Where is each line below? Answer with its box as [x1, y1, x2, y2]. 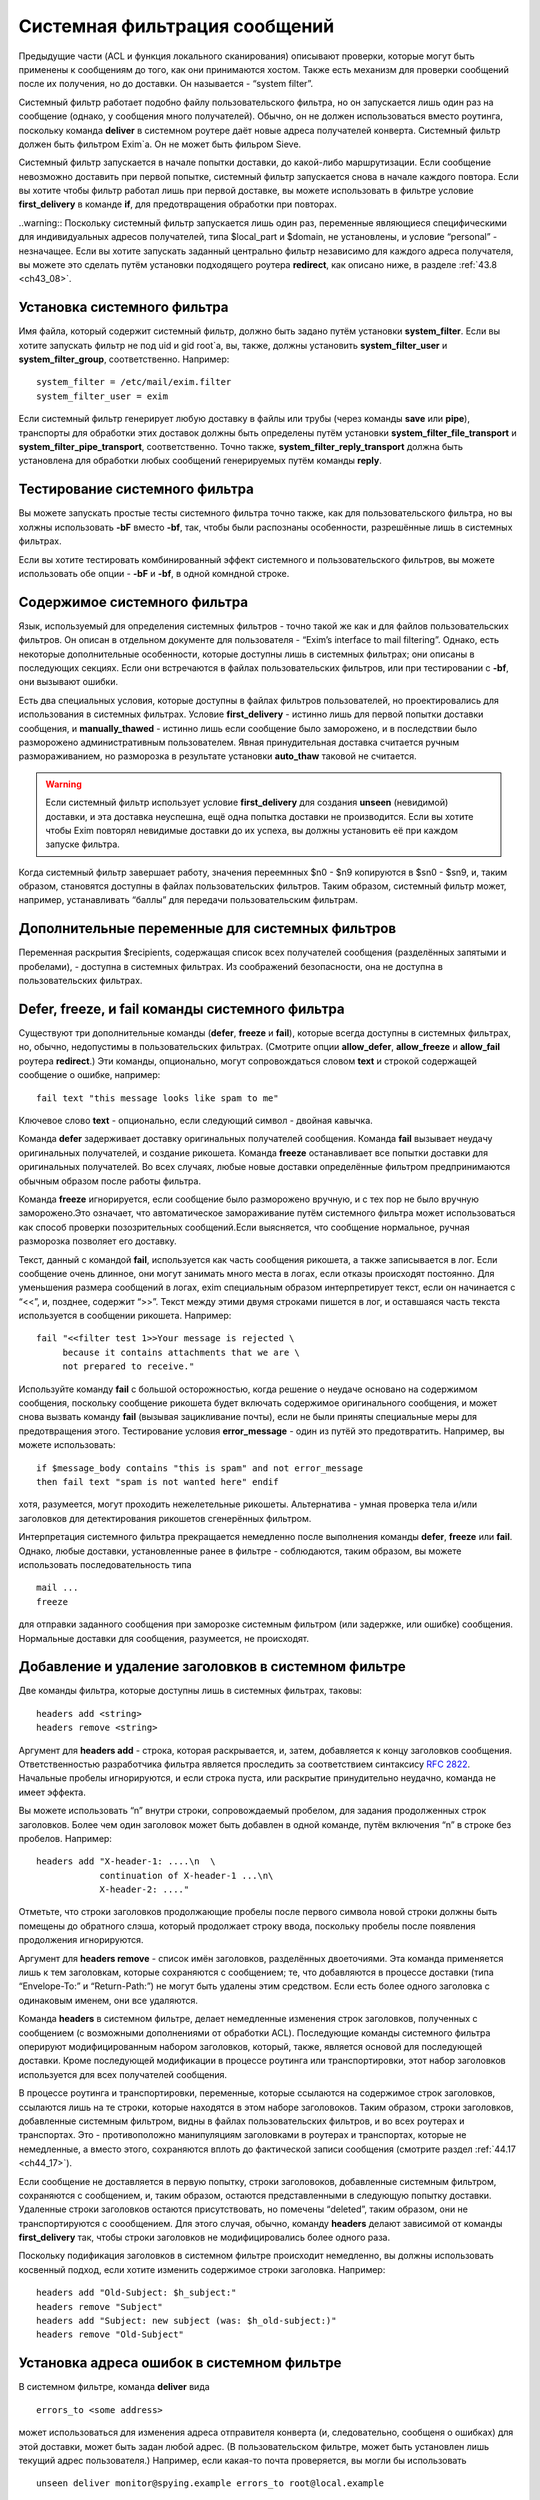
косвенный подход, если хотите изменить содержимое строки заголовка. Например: [18, 2263, 386, 2275]
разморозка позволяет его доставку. [18, 1235, 177, 1247]
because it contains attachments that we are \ [62, 1346, 300, 1358]
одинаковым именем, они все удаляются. [18, 1994, 199, 2006]
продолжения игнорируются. [18, 1934, 144, 1946]
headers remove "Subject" [36, 2301, 164, 2312]
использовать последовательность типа [18, 1558, 192, 1570]
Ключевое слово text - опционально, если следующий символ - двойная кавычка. [18, 1115, 374, 1126]
